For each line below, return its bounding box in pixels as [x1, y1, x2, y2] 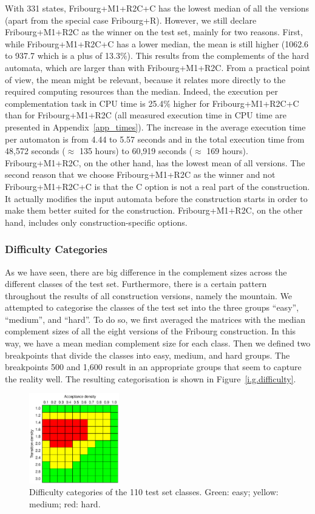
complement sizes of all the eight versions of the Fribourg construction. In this [5, 325, 296, 337]
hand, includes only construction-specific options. [5, 215, 188, 228]
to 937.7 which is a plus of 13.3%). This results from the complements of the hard [5, 49, 310, 62]
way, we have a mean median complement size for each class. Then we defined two [5, 337, 311, 350]
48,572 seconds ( [5, 144, 66, 157]
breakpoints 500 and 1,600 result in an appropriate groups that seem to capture [5, 360, 302, 373]
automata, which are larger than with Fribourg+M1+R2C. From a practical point [5, 61, 310, 73]
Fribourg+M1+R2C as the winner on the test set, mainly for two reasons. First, [5, 25, 303, 38]
